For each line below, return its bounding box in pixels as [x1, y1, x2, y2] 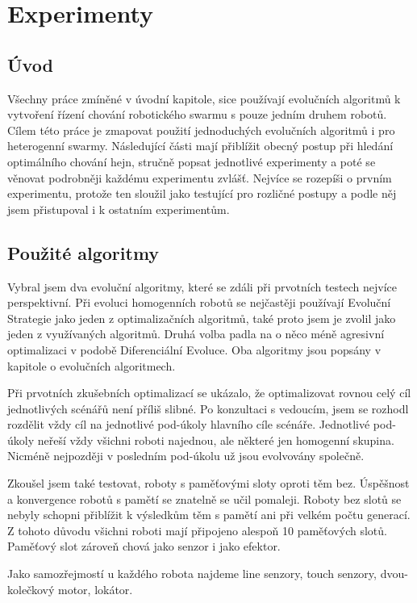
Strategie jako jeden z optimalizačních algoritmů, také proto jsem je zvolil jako [7, 309, 396, 326]
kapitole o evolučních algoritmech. [7, 357, 176, 374]
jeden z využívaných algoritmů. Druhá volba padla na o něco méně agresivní [7, 325, 385, 342]
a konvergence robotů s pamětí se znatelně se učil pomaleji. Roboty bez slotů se [7, 490, 402, 507]
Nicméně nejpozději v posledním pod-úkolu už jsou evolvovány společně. [7, 447, 365, 464]
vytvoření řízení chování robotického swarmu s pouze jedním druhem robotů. [7, 106, 387, 123]
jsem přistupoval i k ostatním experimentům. [7, 200, 230, 217]
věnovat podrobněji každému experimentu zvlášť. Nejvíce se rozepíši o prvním [7, 169, 392, 186]
